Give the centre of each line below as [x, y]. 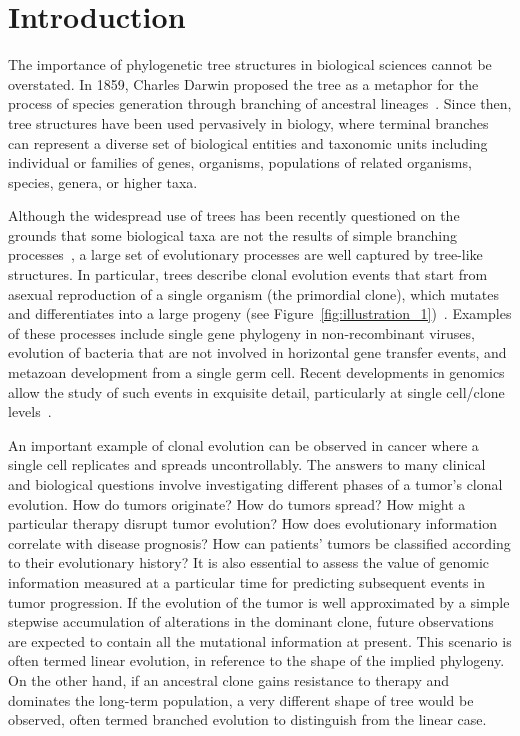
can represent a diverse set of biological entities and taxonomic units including [248, 142]
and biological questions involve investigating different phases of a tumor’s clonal [255, 484]
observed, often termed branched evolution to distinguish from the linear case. [247, 719]
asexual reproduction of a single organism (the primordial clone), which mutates [253, 293]
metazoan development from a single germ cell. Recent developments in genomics [256, 372]
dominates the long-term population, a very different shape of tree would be [241, 699]
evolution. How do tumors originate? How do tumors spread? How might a [237, 503]
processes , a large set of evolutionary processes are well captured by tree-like [245, 254]
